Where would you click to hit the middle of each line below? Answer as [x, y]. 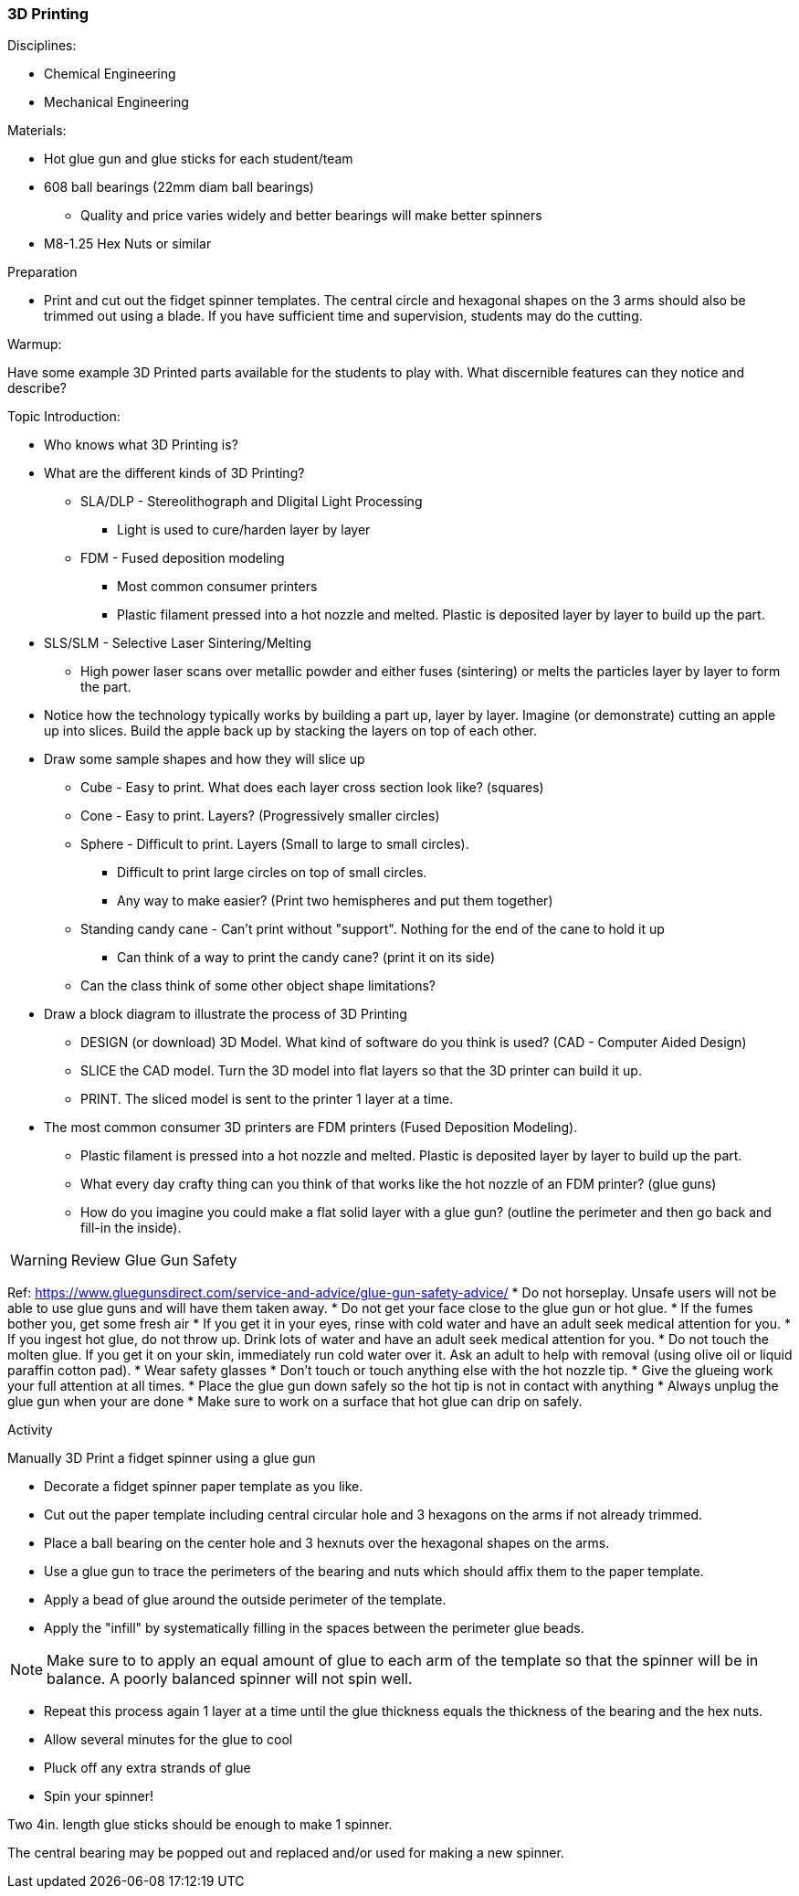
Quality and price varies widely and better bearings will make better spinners [311, 216]
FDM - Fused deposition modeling [183, 558]
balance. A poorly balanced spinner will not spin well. [230, 1679]
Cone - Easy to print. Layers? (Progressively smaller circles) [260, 816]
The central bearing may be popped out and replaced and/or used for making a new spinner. [286, 1853]
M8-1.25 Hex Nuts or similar [128, 244]
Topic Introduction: [64, 417]
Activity [30, 1430]
